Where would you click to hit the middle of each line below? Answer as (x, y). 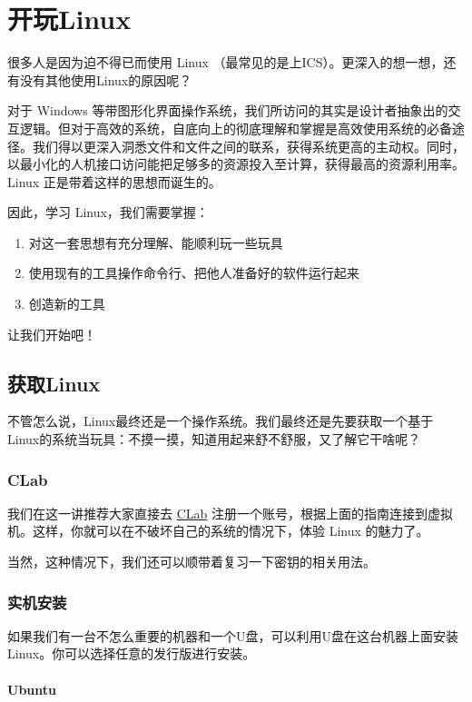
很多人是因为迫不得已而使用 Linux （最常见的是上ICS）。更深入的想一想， (226, 62)
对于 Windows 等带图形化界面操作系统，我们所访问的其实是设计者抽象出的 (228, 110)
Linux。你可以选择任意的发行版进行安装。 (132, 653)
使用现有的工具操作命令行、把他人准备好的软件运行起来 (194, 273)
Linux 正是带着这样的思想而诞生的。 (114, 181)
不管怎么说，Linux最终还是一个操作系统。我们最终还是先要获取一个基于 (221, 421)
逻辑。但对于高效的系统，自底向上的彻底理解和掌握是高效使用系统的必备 (236, 128)
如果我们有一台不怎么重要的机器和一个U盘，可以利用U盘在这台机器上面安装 (233, 635)
